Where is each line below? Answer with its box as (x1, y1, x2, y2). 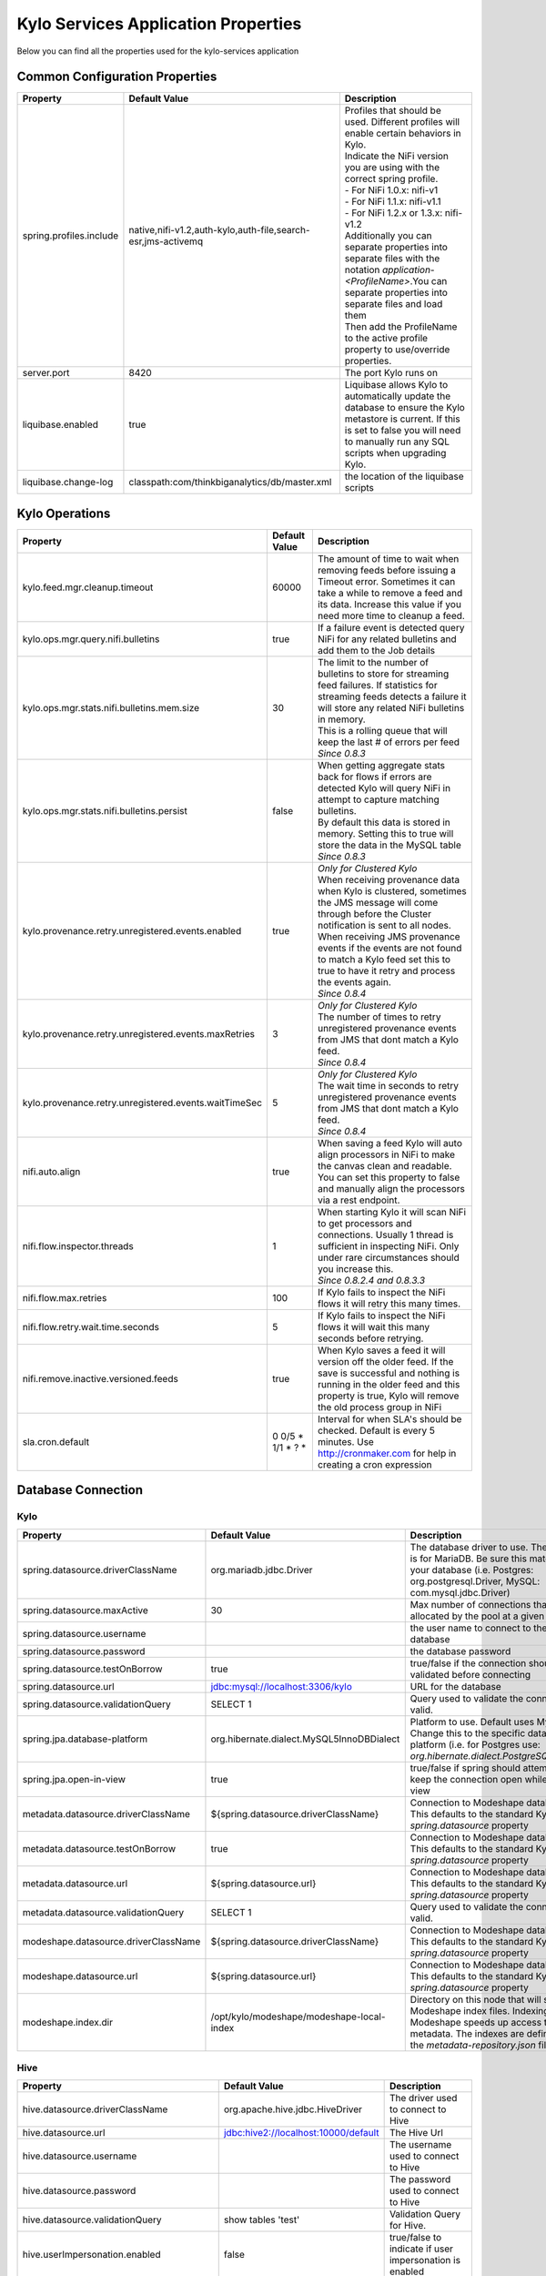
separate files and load (344, 298, 443, 310)
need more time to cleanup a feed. (317, 609, 466, 622)
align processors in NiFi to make (317, 1148, 455, 1161)
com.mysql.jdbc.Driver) (409, 1586, 511, 1599)
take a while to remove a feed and (317, 586, 463, 599)
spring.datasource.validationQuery (22, 1698, 172, 1711)
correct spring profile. (344, 173, 439, 186)
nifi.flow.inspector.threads (22, 1239, 134, 1252)
